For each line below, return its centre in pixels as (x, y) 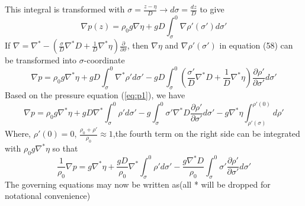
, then (138, 45)
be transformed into (41, 60)
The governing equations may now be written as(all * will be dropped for (138, 184)
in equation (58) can (256, 45)
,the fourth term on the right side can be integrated (206, 133)
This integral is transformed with (65, 9)
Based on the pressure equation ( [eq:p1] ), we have (95, 95)
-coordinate (104, 60)
